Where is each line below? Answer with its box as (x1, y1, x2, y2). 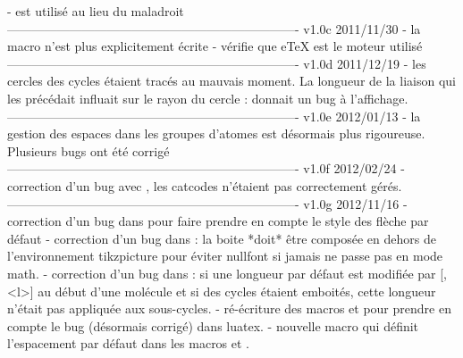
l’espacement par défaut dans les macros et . (7, 334, 250, 353)
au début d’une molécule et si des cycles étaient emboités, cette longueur (38, 281, 436, 300)
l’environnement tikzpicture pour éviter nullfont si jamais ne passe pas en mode (7, 246, 443, 265)
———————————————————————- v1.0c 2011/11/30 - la (7, 19, 421, 37)
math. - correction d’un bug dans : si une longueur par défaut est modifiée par (7, 263, 436, 282)
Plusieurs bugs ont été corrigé (7, 141, 170, 160)
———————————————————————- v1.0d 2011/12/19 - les (7, 54, 426, 72)
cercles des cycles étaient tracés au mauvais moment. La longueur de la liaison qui (7, 71, 456, 90)
